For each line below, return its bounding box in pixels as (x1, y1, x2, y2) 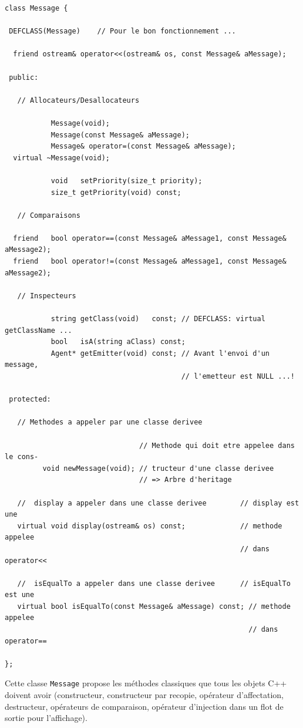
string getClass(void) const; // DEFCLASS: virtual (51, 315, 265, 323)
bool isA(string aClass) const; (51, 338, 186, 346)
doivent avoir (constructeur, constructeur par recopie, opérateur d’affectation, (5, 689, 284, 701)
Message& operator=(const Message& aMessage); (51, 142, 236, 151)
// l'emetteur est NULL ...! (181, 372, 295, 380)
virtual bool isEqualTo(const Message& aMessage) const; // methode (17, 602, 291, 611)
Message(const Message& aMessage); (51, 130, 190, 139)
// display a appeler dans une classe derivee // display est (17, 498, 299, 507)
